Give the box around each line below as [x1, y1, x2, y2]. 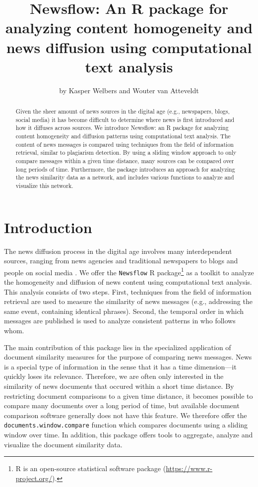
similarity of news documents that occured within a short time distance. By [4, 381, 234, 391]
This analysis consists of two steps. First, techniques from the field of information [4, 286, 252, 297]
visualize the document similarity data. [4, 439, 123, 449]
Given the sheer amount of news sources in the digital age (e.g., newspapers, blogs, [15, 107, 230, 116]
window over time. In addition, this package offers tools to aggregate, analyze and [4, 429, 253, 440]
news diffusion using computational [6, 37, 252, 57]
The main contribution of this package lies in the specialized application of [4, 342, 231, 352]
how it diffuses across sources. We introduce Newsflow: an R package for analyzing [15, 123, 229, 132]
